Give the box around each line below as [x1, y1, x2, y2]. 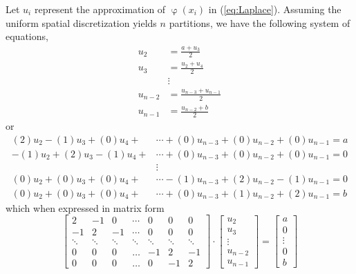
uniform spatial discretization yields [6, 15, 157, 30]
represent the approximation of [34, 2, 166, 16]
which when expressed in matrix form [6, 200, 165, 215]
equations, [6, 29, 48, 43]
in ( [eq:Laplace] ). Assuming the [208, 2, 341, 16]
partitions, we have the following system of [169, 15, 350, 30]
